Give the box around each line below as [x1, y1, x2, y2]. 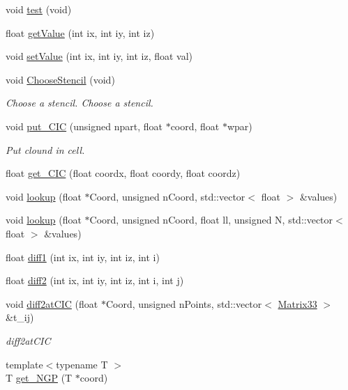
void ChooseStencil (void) [6, 72, 115, 86]
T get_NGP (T [6, 370, 73, 385]
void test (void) [6, 2, 72, 16]
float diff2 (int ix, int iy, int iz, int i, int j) [6, 273, 184, 288]
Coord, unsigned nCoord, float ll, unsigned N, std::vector [89, 212, 333, 227]
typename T [56, 357, 108, 371]
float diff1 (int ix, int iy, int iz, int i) [6, 249, 160, 264]
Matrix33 [278, 296, 317, 311]
